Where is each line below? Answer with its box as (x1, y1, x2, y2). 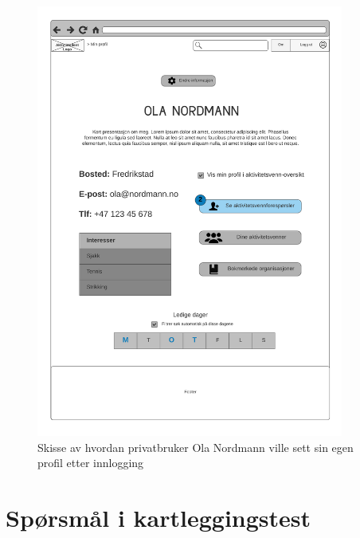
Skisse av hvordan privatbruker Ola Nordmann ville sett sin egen (37, 438, 354, 455)
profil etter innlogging (37, 454, 144, 471)
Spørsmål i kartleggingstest (6, 501, 311, 533)
